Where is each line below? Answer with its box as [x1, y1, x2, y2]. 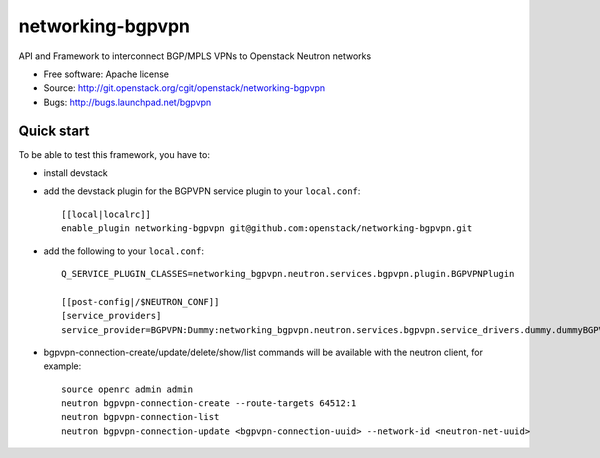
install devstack [43, 167, 109, 179]
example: [43, 360, 82, 372]
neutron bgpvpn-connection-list [61, 411, 220, 423]
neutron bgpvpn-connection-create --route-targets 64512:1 [61, 398, 357, 409]
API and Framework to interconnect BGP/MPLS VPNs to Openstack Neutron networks [18, 50, 372, 62]
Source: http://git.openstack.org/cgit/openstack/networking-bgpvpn [43, 82, 326, 94]
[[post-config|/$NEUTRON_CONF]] [61, 296, 220, 307]
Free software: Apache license [43, 68, 170, 80]
